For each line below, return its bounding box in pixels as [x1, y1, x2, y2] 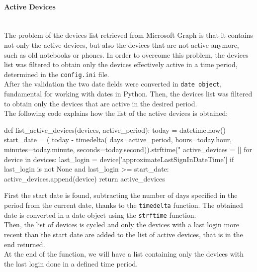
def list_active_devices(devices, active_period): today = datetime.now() [4, 124, 226, 135]
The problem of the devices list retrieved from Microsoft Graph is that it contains [4, 30, 253, 40]
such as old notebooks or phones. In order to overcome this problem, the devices [4, 49, 249, 60]
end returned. [4, 239, 45, 249]
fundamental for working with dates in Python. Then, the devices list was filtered [4, 89, 253, 99]
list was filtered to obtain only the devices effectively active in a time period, [4, 59, 238, 70]
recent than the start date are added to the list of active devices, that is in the [4, 229, 243, 239]
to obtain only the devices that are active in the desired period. [4, 98, 197, 108]
